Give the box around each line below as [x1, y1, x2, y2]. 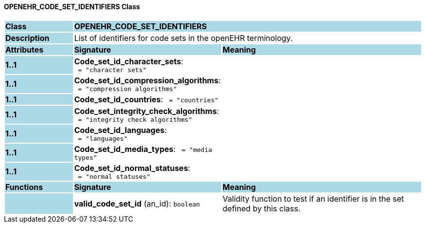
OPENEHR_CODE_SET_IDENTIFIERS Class [4, 2, 140, 11]
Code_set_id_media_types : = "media [74, 144, 212, 154]
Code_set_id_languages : [74, 125, 167, 135]
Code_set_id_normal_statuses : [74, 163, 191, 173]
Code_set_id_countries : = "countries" [74, 94, 219, 104]
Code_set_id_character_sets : [74, 56, 183, 66]
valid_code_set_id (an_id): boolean [74, 198, 200, 208]
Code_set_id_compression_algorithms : [74, 75, 221, 85]
